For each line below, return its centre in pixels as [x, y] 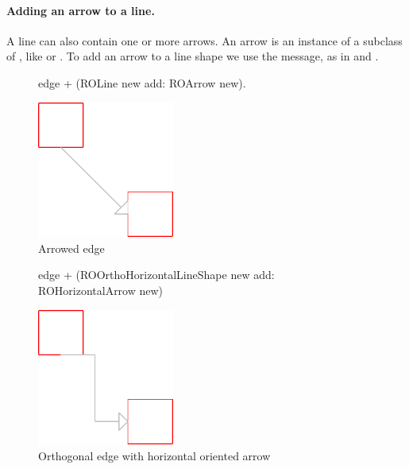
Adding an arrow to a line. [81, 10]
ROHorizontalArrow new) [101, 290]
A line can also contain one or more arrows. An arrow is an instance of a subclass [204, 40]
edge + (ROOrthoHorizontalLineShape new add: [156, 275]
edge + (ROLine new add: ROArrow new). [142, 82]
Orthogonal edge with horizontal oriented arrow [154, 455]
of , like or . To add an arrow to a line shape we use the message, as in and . [193, 56]
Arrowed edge [71, 248]
